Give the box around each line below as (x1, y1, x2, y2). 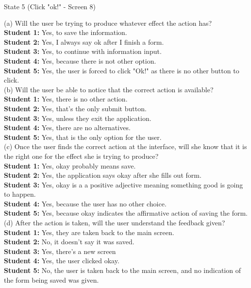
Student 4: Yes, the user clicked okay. (4, 255, 119, 266)
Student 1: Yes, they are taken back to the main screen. (4, 227, 174, 237)
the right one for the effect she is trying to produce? (4, 151, 159, 161)
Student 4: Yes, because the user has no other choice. (4, 198, 167, 208)
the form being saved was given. (4, 274, 99, 285)
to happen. (4, 189, 36, 199)
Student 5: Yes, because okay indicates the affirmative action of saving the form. (4, 208, 248, 218)
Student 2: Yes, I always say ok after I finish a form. (4, 36, 164, 47)
